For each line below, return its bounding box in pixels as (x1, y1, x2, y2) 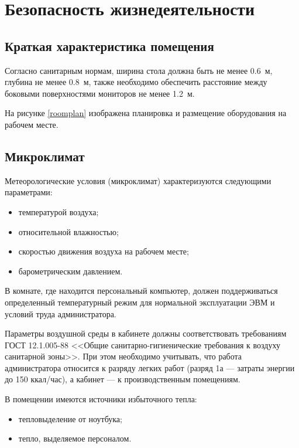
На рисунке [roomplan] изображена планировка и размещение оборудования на (5, 107, 287, 119)
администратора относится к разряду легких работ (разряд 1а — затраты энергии (5, 361, 295, 374)
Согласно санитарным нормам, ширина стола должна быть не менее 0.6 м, (5, 64, 273, 76)
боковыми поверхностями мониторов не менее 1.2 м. (5, 87, 195, 99)
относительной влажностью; (18, 225, 119, 237)
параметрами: (5, 186, 53, 198)
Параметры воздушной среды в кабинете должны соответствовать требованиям (5, 327, 287, 340)
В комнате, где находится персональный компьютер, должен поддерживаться (5, 284, 278, 297)
